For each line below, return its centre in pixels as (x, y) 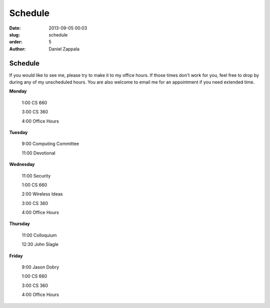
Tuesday (18, 132)
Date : (15, 28)
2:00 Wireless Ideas (42, 194)
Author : (17, 49)
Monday (18, 91)
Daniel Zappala (64, 49)
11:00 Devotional (38, 153)
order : (16, 42)
